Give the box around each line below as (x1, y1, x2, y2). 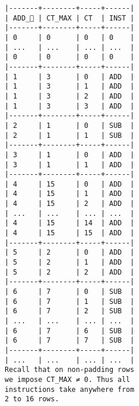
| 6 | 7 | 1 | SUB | (5, 297, 134, 306)
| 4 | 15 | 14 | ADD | (5, 219, 134, 228)
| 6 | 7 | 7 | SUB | (5, 336, 134, 345)
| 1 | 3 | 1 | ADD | (5, 82, 134, 91)
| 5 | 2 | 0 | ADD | (5, 248, 134, 257)
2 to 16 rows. (5, 395, 60, 404)
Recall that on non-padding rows (5, 366, 134, 374)
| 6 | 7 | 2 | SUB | (5, 307, 134, 316)
